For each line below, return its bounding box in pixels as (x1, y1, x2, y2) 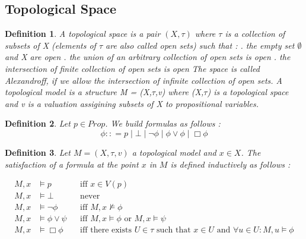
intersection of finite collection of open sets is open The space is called (5, 62, 260, 74)
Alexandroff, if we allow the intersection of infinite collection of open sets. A (5, 74, 282, 86)
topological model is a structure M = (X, (5, 86, 152, 98)
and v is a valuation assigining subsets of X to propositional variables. (5, 97, 259, 109)
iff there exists (80, 226, 132, 235)
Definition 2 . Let (5, 117, 71, 130)
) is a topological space (207, 86, 289, 98)
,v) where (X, (155, 86, 204, 98)
